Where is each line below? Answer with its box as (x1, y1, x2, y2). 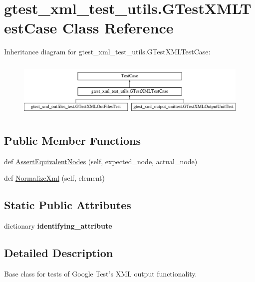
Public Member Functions (4, 133, 141, 148)
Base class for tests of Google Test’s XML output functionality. (4, 269, 197, 279)
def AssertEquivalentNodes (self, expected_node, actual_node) (4, 156, 198, 166)
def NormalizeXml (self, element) (4, 173, 105, 183)
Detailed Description (4, 245, 113, 261)
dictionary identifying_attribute (4, 221, 112, 231)
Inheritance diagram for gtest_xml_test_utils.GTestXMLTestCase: (4, 46, 211, 57)
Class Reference (62, 17, 174, 38)
